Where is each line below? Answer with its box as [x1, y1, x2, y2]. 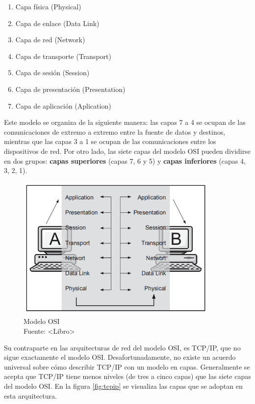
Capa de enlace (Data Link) [15, 18, 100, 28]
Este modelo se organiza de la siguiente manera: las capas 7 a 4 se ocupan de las [4, 117, 246, 127]
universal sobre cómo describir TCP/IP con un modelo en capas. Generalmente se [4, 361, 250, 372]
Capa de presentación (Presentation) [15, 84, 126, 94]
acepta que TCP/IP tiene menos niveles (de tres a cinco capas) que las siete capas [4, 371, 251, 381]
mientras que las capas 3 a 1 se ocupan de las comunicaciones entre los [4, 136, 216, 146]
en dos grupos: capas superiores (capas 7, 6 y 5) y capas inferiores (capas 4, [4, 155, 246, 166]
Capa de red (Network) [15, 34, 85, 45]
